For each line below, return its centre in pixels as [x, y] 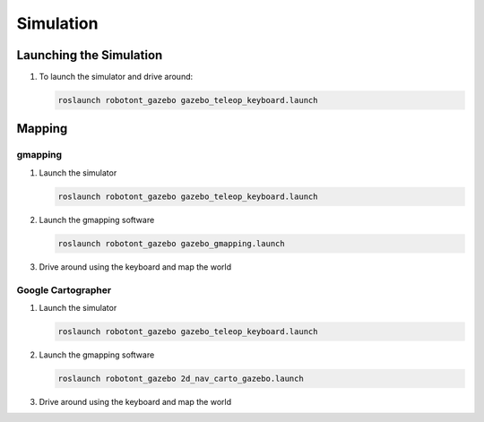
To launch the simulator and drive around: [116, 77]
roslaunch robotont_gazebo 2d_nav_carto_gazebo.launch [181, 378]
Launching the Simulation [90, 55]
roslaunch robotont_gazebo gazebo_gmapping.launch [172, 243]
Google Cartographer [64, 289]
